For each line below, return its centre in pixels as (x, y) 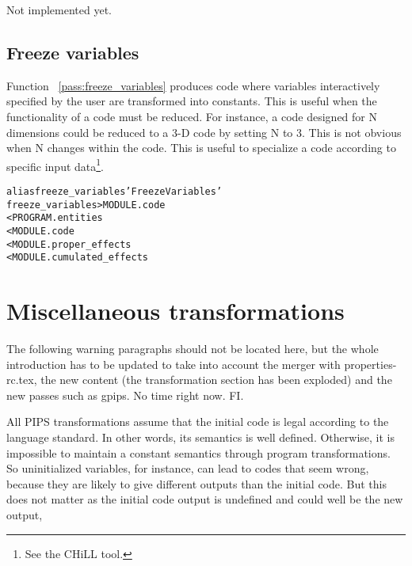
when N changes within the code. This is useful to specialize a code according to (201, 148)
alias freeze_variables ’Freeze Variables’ (114, 192)
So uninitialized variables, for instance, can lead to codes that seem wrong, (188, 468)
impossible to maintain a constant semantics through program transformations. (198, 452)
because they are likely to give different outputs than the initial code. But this (197, 483)
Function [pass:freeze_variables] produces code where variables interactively (193, 85)
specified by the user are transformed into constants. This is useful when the (192, 101)
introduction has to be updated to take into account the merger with (174, 364)
